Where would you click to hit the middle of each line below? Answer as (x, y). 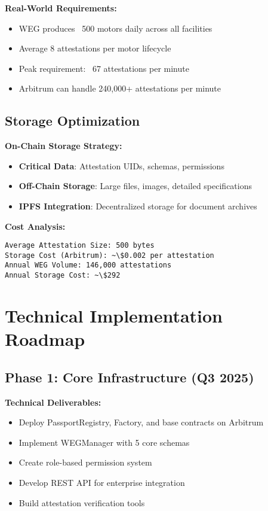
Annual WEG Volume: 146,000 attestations (88, 265)
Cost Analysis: (35, 226)
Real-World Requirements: (61, 8)
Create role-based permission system (85, 462)
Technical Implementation (114, 315)
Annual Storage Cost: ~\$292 (63, 276)
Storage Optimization (73, 121)
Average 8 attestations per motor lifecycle (95, 48)
